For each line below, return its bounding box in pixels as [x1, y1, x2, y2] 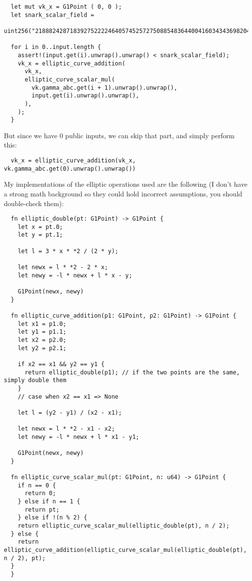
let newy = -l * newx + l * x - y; [17, 272, 132, 279]
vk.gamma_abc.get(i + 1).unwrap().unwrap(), [31, 84, 177, 91]
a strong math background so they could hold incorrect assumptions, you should [4, 188, 242, 198]
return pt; [24, 506, 60, 513]
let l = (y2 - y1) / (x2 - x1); [17, 409, 122, 416]
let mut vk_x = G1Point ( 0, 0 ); [11, 3, 122, 10]
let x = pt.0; [17, 223, 63, 230]
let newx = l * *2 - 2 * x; [17, 264, 108, 271]
